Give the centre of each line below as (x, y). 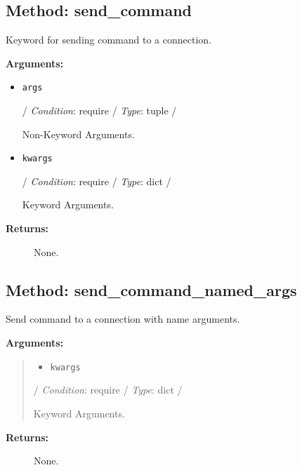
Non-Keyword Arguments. (78, 134)
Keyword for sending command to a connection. (109, 40)
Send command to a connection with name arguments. (123, 319)
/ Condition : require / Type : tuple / (99, 110)
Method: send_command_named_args (151, 289)
